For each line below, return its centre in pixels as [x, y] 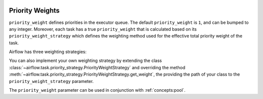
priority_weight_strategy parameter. [51, 81]
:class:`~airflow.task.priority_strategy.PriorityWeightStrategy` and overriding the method [97, 67]
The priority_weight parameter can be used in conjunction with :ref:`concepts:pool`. [97, 90]
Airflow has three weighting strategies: [48, 52]
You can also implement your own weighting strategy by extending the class [85, 60]
